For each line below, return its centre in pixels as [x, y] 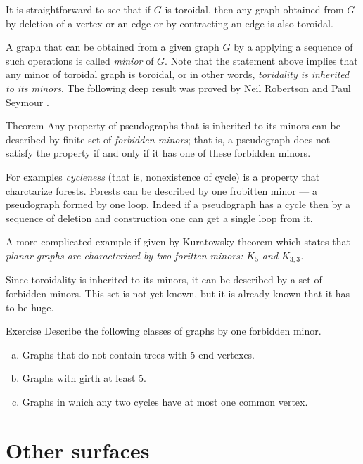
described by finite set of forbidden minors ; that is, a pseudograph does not [168, 139]
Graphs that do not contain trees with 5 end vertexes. [139, 354]
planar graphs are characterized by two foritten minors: [125, 255]
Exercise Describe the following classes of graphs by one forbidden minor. [164, 331]
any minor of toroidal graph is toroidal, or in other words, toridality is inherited [178, 74]
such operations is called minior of [80, 60]
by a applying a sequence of [293, 47]
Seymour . [27, 102]
